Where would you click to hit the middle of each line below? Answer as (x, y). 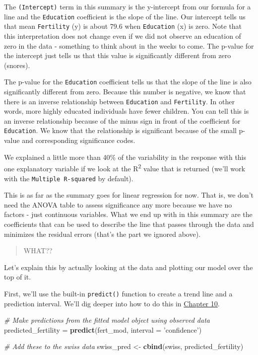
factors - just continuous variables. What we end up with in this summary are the (128, 214)
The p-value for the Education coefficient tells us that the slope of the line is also (128, 82)
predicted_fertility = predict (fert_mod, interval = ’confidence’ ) (103, 329)
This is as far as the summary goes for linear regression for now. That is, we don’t (129, 195)
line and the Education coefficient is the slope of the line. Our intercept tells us (125, 16)
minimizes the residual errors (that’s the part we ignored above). (102, 234)
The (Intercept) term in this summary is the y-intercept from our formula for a (128, 6)
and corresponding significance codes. (79, 140)
